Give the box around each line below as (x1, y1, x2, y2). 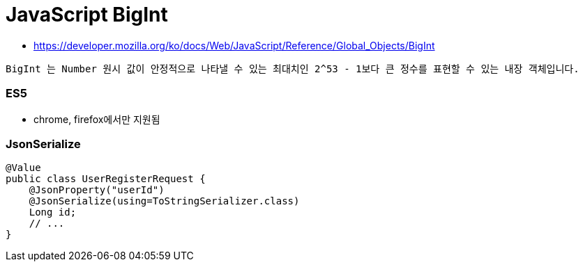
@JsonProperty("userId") (29, 184, 165, 196)
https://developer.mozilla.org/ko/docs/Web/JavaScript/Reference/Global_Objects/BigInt (33, 39, 435, 51)
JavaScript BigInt (6, 3, 168, 26)
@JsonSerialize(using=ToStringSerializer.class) (29, 195, 300, 207)
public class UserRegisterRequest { (6, 173, 206, 185)
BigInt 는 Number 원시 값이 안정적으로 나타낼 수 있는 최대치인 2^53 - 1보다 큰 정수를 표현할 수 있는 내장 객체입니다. (6, 63, 580, 74)
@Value (6, 162, 41, 174)
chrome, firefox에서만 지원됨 (33, 113, 160, 125)
